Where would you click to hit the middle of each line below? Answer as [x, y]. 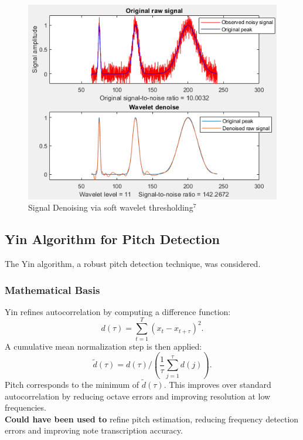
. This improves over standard [217, 385]
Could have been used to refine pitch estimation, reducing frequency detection [152, 419]
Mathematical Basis [52, 290]
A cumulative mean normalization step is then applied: [103, 346]
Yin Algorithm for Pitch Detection [113, 239]
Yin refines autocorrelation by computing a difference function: [118, 311]
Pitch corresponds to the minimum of [72, 385]
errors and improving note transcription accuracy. [94, 430]
